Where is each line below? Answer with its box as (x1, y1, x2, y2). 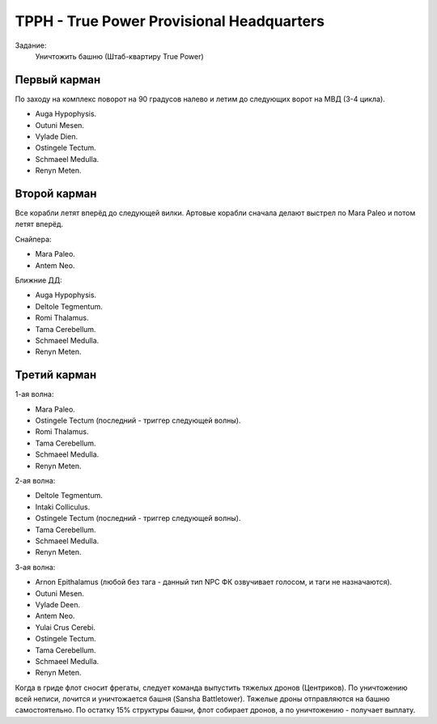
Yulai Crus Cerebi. (35, 622, 96, 632)
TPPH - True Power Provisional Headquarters (15, 12, 325, 30)
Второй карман (15, 187, 97, 200)
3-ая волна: (15, 562, 56, 572)
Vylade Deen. (35, 599, 81, 609)
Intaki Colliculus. (35, 502, 91, 512)
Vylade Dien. (35, 132, 78, 142)
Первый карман (15, 73, 101, 87)
